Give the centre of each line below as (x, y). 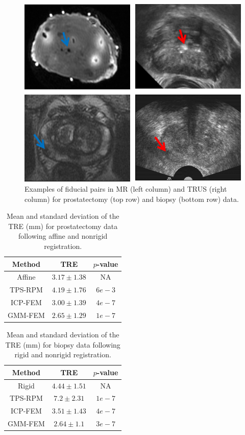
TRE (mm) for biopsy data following (63, 344)
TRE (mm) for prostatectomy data (63, 226)
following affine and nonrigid (63, 236)
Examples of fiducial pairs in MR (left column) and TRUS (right (126, 188)
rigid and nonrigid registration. (63, 354)
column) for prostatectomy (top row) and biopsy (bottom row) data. (132, 199)
